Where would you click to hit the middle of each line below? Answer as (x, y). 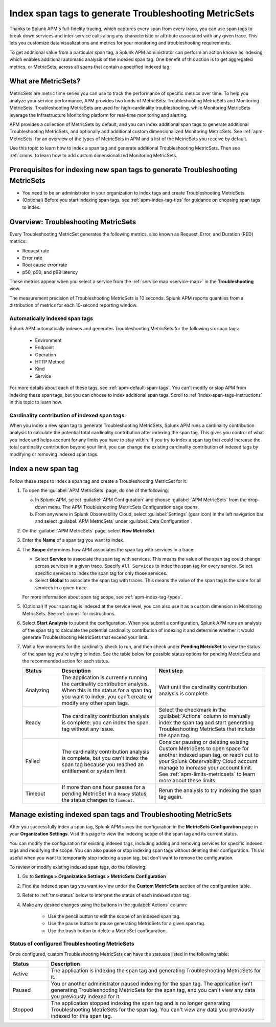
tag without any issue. (88, 729)
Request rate (36, 250)
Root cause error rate (45, 265)
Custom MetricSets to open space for (204, 748)
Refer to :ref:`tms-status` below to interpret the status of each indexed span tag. (107, 895)
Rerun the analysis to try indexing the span (210, 790)
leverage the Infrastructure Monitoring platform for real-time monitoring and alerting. (98, 115)
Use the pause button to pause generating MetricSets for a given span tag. (126, 924)
